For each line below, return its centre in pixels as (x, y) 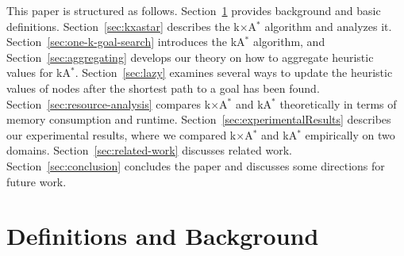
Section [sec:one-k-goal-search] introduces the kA (126, 42)
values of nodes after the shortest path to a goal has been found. (163, 88)
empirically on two (350, 134)
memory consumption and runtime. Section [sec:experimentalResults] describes (199, 119)
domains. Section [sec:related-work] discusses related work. (149, 150)
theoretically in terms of (338, 103)
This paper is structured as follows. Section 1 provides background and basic (194, 10)
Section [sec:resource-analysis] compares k (109, 103)
